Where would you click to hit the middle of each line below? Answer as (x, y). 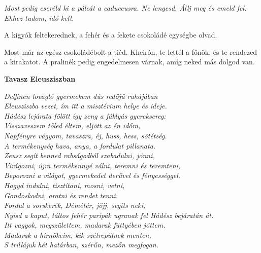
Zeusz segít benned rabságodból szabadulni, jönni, (79, 155)
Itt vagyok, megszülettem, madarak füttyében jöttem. (85, 225)
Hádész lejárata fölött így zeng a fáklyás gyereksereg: (85, 115)
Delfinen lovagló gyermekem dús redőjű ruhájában (81, 96)
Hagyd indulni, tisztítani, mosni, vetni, (64, 185)
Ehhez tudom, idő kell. (39, 17)
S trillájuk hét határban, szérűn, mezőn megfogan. (81, 245)
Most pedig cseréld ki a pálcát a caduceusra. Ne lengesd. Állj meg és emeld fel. (125, 8)
